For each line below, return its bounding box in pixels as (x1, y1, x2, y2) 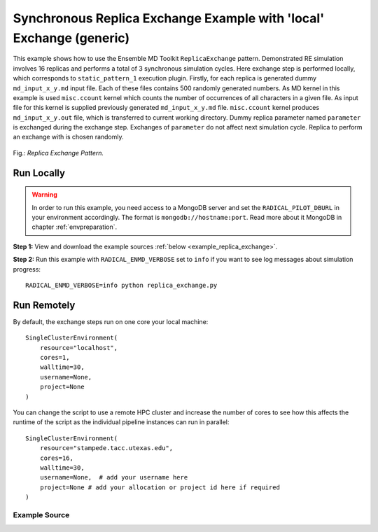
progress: (13, 265, 41, 273)
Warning (31, 190, 57, 199)
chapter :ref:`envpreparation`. (31, 223, 118, 231)
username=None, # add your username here (39, 473, 188, 482)
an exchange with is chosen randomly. (13, 133, 124, 141)
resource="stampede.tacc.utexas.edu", (39, 444, 174, 452)
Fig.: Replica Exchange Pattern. (13, 148, 104, 157)
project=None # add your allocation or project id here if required (39, 483, 280, 491)
